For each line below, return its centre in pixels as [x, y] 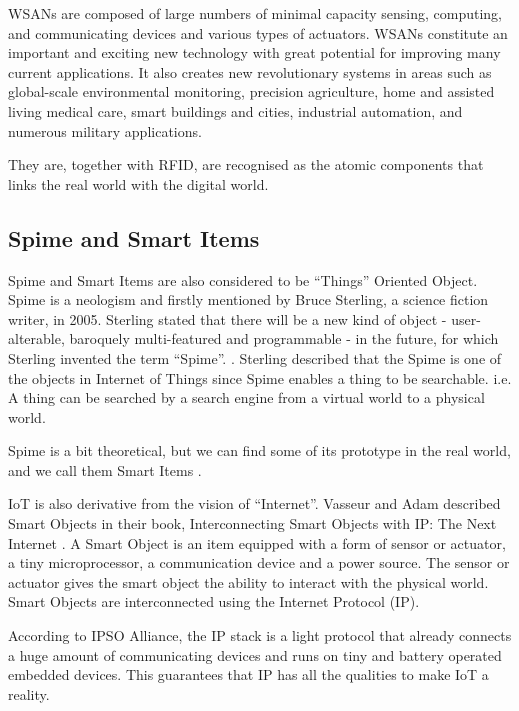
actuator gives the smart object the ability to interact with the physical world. [248, 581]
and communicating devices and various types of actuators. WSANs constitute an [258, 32]
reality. [29, 693]
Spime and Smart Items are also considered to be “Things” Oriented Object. [243, 279]
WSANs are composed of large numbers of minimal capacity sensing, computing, [255, 13]
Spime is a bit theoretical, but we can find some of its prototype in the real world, [259, 450]
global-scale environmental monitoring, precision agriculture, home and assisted [251, 91]
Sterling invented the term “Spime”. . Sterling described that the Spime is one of [255, 357]
